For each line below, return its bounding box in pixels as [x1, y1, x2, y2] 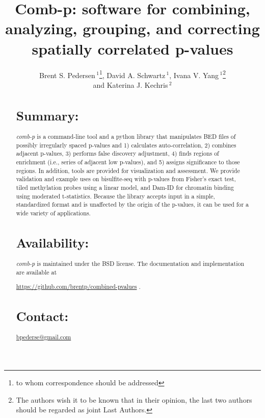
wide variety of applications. [16, 208, 91, 217]
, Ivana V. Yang [169, 69, 219, 80]
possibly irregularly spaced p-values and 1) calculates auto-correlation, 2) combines [16, 140, 236, 149]
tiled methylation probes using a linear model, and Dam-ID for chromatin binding [16, 183, 234, 191]
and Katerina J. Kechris [93, 79, 168, 90]
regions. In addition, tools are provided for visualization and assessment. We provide [16, 166, 240, 175]
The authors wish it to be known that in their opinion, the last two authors [16, 394, 252, 405]
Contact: [16, 307, 69, 325]
